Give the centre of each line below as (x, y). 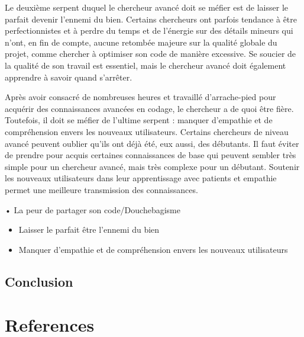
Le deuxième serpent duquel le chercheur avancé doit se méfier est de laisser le (147, 7)
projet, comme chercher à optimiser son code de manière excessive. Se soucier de (151, 54)
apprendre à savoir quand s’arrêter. (69, 77)
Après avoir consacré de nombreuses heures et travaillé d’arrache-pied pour (140, 97)
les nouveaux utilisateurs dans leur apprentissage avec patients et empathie (141, 178)
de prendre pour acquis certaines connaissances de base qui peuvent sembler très (151, 155)
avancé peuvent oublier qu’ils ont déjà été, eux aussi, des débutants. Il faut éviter (152, 143)
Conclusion (39, 281)
